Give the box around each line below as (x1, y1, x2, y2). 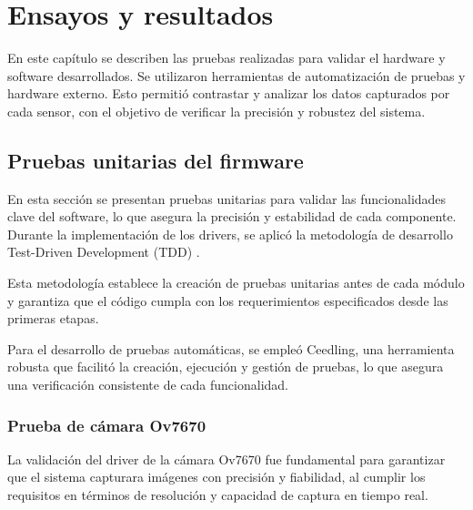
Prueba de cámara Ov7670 (7, 413, 206, 436)
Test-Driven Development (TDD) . (7, 242, 200, 261)
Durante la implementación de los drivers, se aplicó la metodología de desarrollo (7, 224, 453, 243)
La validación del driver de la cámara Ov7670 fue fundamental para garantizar (7, 449, 446, 468)
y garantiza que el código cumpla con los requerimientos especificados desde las (7, 291, 448, 310)
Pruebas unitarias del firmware (7, 146, 304, 174)
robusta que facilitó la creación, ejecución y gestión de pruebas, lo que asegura (7, 357, 444, 376)
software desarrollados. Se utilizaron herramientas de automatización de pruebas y (7, 66, 466, 85)
